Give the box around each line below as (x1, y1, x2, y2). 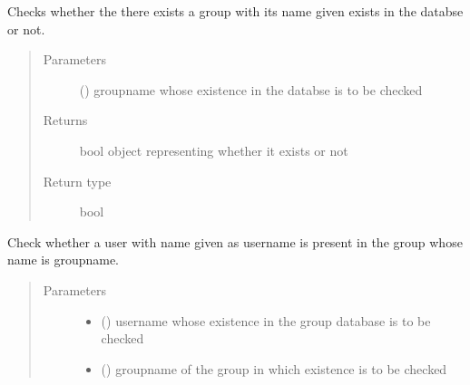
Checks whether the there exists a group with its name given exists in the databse (7, 2, 464, 20)
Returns (43, 111, 88, 130)
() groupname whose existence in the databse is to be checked (79, 80, 423, 99)
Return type (43, 171, 112, 190)
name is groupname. (7, 250, 120, 269)
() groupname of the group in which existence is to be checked (101, 359, 447, 378)
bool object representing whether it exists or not (79, 140, 348, 159)
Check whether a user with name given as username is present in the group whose (7, 232, 463, 251)
